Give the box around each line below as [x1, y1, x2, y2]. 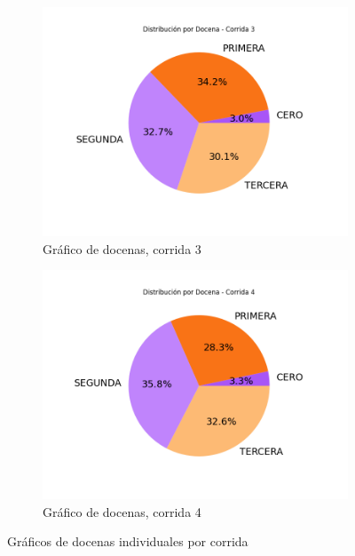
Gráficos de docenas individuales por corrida [7, 532, 248, 551]
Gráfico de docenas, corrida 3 [43, 239, 201, 258]
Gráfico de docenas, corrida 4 [43, 502, 201, 520]
